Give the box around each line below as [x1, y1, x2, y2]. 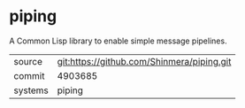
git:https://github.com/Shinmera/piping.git [57, 55, 232, 67]
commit [13, 69, 45, 81]
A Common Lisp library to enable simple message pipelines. [9, 35, 227, 46]
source [13, 55, 42, 67]
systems [13, 84, 49, 96]
